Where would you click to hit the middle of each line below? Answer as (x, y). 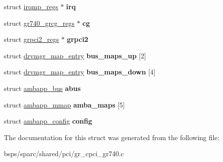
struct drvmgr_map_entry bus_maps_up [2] (75, 55)
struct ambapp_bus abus (42, 88)
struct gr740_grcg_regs (39, 23)
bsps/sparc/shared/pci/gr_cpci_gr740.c (64, 153)
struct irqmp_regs (31, 6)
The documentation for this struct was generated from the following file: (112, 137)
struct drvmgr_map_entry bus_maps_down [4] (80, 72)
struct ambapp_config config (48, 121)
